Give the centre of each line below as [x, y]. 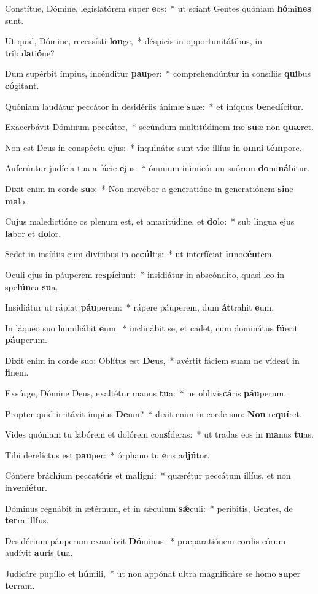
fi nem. [17, 372]
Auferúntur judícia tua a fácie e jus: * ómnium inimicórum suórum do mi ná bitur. [157, 168]
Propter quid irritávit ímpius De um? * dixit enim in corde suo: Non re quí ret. [153, 413]
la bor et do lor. [33, 233]
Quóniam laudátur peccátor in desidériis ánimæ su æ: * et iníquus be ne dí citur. [154, 106]
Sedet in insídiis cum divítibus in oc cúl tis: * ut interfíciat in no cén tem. [140, 254]
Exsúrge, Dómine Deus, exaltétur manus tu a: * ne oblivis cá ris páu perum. [146, 393]
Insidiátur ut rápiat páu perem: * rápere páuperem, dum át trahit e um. [140, 307]
